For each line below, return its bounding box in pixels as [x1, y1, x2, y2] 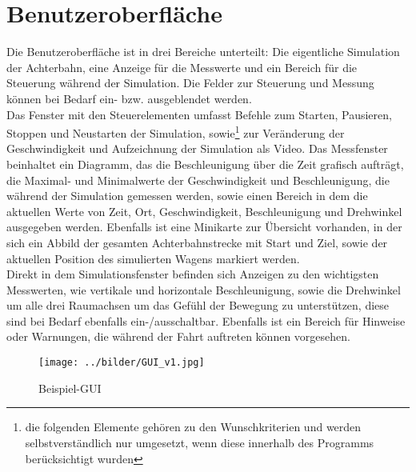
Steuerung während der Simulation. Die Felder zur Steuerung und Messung [6, 74, 374, 91]
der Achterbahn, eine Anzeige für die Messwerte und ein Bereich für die [6, 58, 358, 75]
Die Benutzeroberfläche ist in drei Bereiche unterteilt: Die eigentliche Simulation [6, 43, 400, 60]
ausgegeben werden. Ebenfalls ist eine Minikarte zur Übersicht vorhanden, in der [6, 218, 402, 235]
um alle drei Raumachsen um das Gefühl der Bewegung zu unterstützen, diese [6, 297, 390, 314]
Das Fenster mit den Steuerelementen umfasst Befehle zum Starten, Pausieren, [6, 106, 392, 122]
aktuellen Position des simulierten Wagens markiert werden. [6, 250, 300, 266]
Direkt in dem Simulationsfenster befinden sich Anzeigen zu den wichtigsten [6, 266, 379, 282]
